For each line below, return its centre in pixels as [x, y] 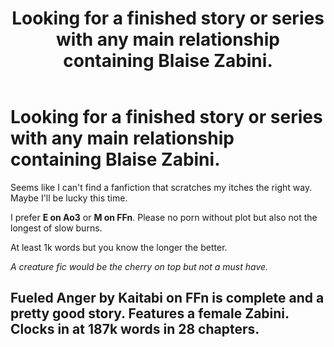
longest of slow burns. [56, 228]
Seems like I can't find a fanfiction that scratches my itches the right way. [161, 187]
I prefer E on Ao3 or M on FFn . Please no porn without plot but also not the [164, 217]
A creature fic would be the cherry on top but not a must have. [139, 266]
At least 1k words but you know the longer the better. [119, 247]
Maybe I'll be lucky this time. [69, 198]
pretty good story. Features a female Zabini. [150, 313]
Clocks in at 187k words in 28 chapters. [135, 329]
